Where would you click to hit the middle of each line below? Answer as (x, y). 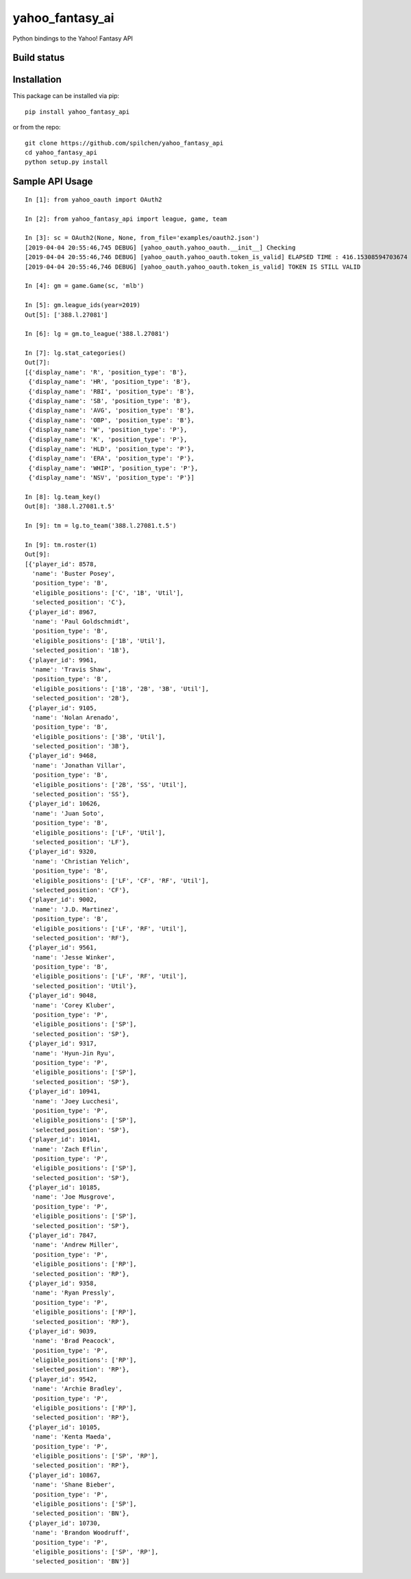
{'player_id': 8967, (63, 612)
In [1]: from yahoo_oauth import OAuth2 (94, 199)
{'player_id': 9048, (63, 996)
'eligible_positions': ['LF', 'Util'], (99, 832)
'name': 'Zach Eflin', (70, 1149)
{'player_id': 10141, (65, 1140)
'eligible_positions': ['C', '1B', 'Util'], (108, 592)
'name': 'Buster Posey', (74, 574)
